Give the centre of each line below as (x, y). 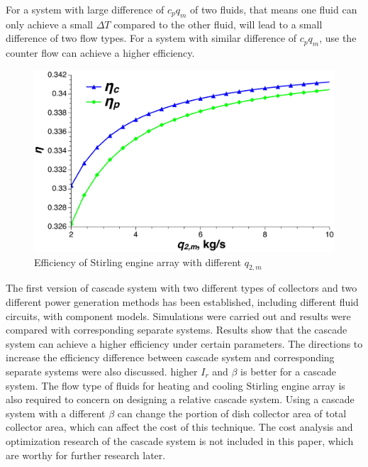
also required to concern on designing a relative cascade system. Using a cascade (180, 399)
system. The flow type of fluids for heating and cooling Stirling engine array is (175, 385)
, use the (338, 38)
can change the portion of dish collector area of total (232, 413)
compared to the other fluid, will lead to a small (218, 24)
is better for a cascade (288, 372)
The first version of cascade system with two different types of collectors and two (182, 288)
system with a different (56, 413)
